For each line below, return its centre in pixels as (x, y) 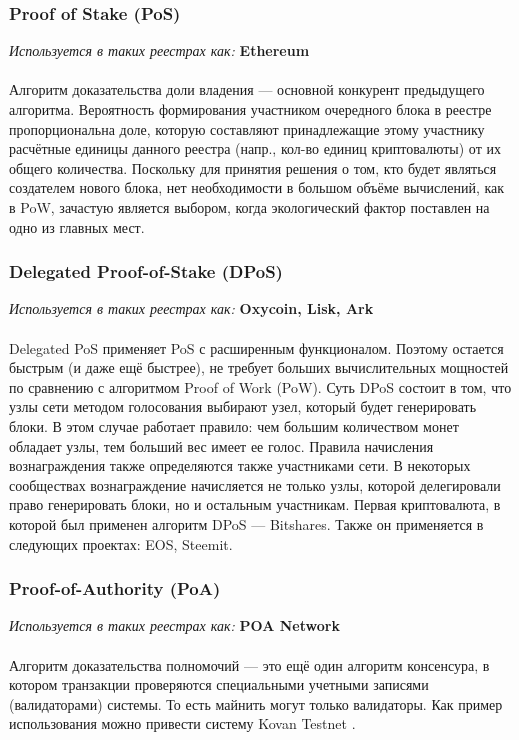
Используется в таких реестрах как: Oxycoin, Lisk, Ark (191, 308)
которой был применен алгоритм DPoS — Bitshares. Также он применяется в (246, 523)
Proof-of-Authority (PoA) (115, 588)
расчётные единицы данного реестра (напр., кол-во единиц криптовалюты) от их (255, 148)
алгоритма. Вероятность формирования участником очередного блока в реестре (250, 109)
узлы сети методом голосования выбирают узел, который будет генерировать (243, 406)
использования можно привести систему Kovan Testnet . (182, 723)
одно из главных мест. (77, 226)
